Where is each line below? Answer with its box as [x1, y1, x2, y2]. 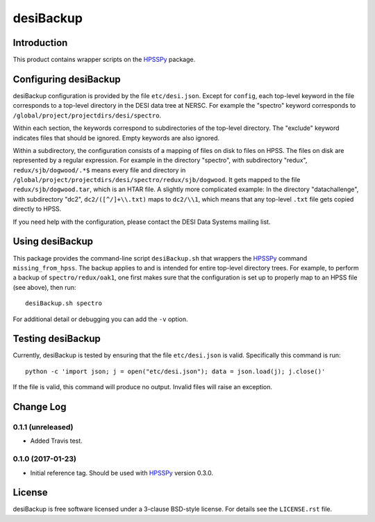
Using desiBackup [12, 236, 94, 247]
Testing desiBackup [12, 333, 101, 345]
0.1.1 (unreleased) [12, 422, 74, 432]
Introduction [12, 37, 68, 49]
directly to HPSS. [12, 205, 62, 213]
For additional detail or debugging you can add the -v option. [12, 315, 188, 323]
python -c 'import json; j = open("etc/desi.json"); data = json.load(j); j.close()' [25, 367, 326, 375]
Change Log [12, 401, 67, 413]
